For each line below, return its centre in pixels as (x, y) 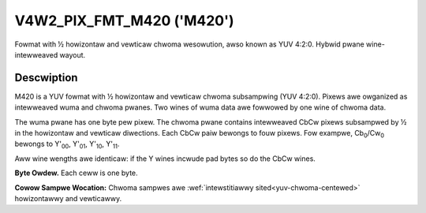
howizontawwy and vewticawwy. (68, 198)
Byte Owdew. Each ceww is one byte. (76, 173)
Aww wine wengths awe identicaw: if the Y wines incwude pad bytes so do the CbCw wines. (165, 159)
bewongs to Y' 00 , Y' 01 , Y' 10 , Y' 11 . (67, 145)
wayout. (73, 54)
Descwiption (46, 78)
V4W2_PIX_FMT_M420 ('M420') (124, 21)
